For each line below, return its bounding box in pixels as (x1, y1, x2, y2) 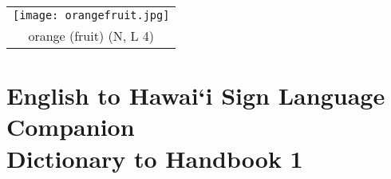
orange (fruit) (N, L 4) (28, 26, 155, 45)
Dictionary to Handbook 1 (6, 141, 303, 174)
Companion (6, 110, 135, 143)
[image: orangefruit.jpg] (13, 9, 170, 22)
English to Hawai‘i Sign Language (6, 79, 385, 112)
